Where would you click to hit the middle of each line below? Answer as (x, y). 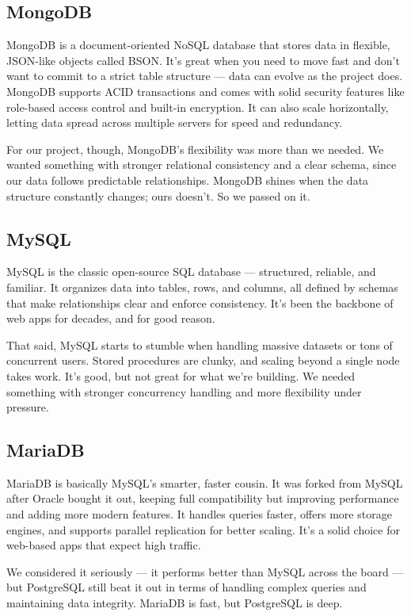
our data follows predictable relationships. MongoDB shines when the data (188, 180)
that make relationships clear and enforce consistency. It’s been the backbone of (200, 302)
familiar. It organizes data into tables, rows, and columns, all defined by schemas (202, 287)
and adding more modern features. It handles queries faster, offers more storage (199, 514)
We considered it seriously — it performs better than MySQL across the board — (205, 571)
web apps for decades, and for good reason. (111, 318)
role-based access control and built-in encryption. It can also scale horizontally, (198, 107)
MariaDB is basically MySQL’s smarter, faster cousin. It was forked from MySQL (205, 482)
